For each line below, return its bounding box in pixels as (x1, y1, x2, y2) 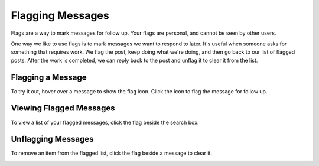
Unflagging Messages (11, 134, 94, 144)
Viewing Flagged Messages (11, 103, 115, 113)
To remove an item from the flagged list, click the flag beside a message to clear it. (11, 149, 213, 157)
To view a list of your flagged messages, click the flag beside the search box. (11, 119, 199, 126)
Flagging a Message (11, 72, 87, 82)
